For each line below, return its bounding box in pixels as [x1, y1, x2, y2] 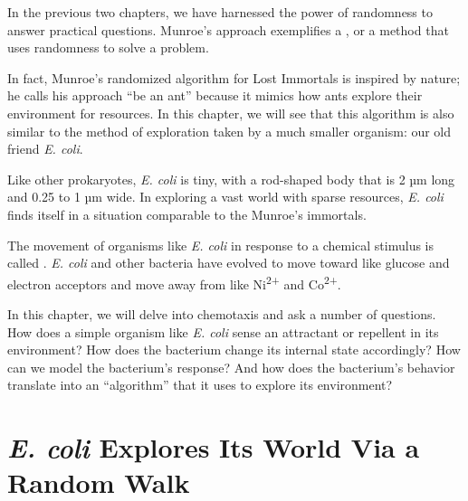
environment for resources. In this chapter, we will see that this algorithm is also [7, 103, 454, 122]
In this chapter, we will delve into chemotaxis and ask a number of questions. [7, 304, 436, 323]
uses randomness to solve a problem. [7, 38, 209, 57]
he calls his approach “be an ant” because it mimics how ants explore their [7, 86, 423, 105]
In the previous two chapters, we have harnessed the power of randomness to [7, 3, 433, 21]
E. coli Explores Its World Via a [7, 429, 420, 467]
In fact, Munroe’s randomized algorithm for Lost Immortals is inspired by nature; [7, 68, 461, 87]
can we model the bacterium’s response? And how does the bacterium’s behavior [7, 357, 455, 376]
